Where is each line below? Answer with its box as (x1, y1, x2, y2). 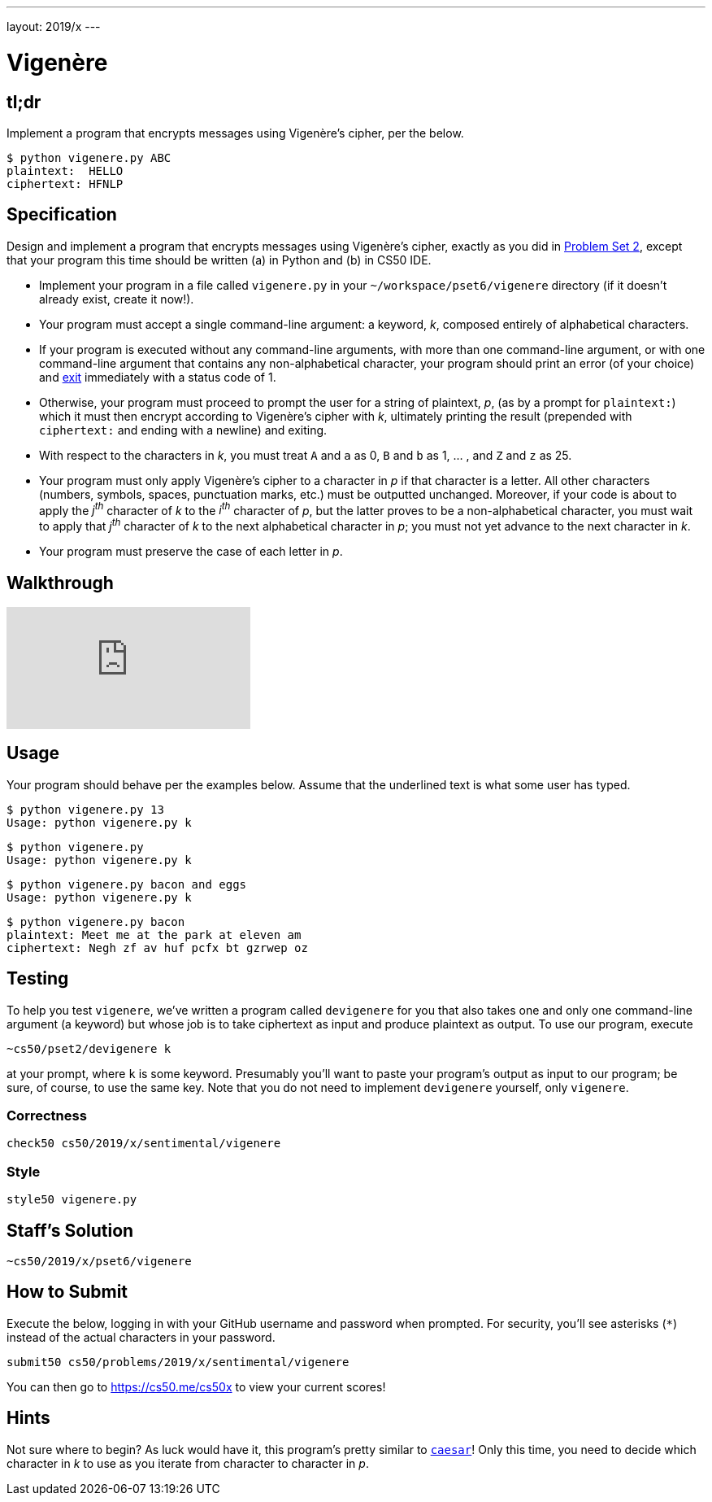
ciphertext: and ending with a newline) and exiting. (39, 422, 328, 437)
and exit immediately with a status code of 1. (39, 369, 276, 384)
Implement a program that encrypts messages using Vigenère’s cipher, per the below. (7, 125, 464, 140)
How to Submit (7, 1282, 128, 1303)
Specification (7, 204, 117, 225)
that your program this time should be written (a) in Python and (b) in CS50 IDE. (7, 252, 432, 267)
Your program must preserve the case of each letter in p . (39, 544, 343, 559)
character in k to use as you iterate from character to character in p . (7, 1456, 369, 1470)
